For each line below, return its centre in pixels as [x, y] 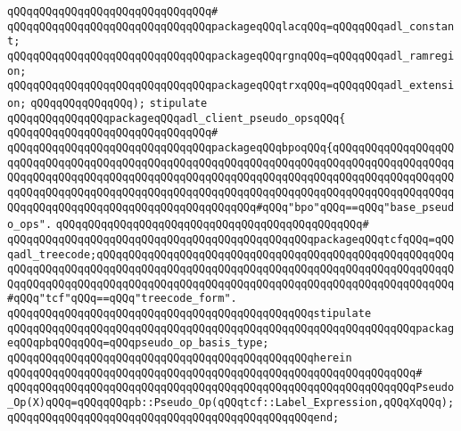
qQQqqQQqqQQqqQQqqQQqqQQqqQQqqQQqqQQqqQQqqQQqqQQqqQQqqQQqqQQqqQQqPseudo [231, 388]
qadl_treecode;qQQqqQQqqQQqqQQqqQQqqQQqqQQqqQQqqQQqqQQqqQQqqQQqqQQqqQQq [231, 254]
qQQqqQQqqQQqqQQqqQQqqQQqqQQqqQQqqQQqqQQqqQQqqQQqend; [173, 417]
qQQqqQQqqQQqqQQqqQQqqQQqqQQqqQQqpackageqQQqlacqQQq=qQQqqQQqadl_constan [231, 26]
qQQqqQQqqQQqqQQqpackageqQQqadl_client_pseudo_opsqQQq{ [177, 118]
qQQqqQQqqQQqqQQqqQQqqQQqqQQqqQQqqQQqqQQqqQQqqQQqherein [180, 358]
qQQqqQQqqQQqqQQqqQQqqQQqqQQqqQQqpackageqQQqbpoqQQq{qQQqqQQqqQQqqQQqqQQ [231, 147]
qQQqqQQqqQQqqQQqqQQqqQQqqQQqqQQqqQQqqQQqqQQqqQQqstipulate [189, 314]
